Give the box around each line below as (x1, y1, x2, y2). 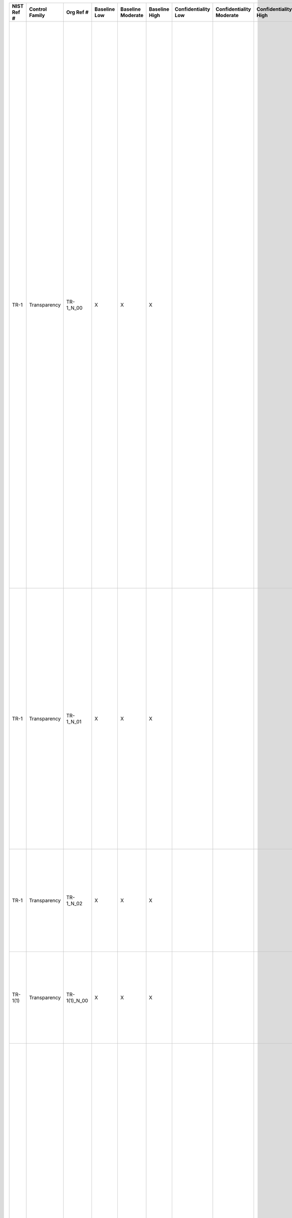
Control (29, 6, 47, 12)
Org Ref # (66, 9, 89, 16)
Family (29, 12, 45, 19)
